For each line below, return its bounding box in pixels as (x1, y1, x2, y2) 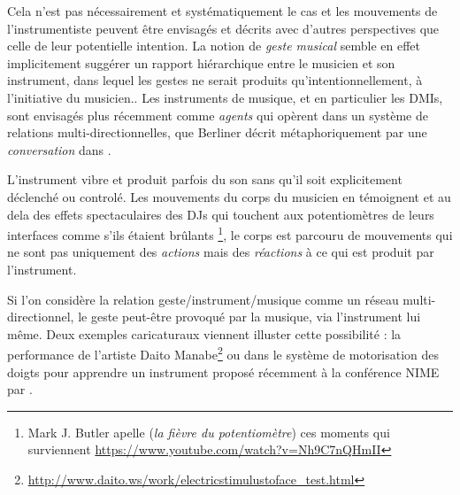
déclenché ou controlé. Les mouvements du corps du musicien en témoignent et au (7, 187, 451, 205)
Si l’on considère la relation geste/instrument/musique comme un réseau (7, 290, 399, 308)
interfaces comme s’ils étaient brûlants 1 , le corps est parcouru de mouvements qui (7, 223, 453, 244)
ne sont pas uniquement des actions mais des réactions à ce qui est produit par (7, 243, 434, 261)
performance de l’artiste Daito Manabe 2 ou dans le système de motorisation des (7, 343, 440, 363)
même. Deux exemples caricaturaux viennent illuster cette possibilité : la (7, 324, 402, 343)
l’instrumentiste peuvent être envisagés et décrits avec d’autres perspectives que (7, 19, 440, 37)
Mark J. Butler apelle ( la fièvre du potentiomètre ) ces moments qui (27, 422, 390, 441)
